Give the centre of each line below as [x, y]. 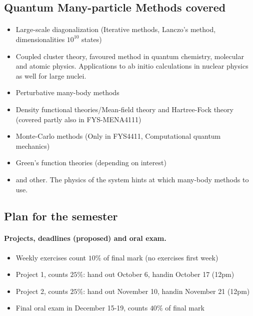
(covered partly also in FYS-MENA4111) [78, 119]
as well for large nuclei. [51, 75]
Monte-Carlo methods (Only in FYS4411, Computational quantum [118, 136]
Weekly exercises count [51, 257]
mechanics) [33, 145]
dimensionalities [40, 39]
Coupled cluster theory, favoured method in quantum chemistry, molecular [130, 56]
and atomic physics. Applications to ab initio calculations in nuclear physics [132, 66]
